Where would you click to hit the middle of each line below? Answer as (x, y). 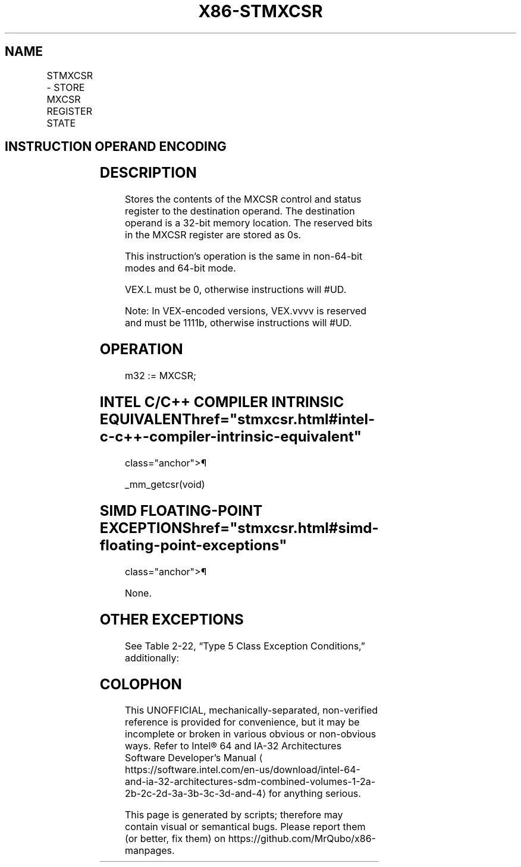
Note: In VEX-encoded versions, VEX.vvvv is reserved (246, 311)
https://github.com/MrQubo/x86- (302, 839)
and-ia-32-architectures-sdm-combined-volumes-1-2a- (250, 782)
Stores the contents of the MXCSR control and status (243, 199)
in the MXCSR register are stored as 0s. (213, 235)
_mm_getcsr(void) (165, 484)
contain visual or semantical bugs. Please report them (245, 827)
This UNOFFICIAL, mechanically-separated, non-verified (252, 710)
